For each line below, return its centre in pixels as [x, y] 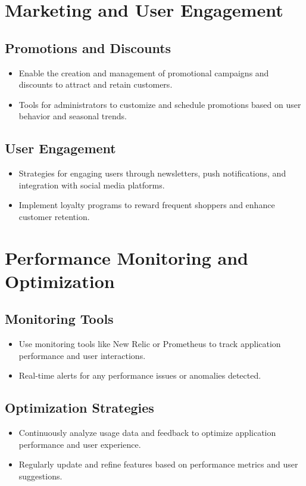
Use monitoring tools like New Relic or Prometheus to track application [150, 344]
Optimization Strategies [79, 408]
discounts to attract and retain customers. [96, 84]
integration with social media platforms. [92, 185]
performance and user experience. [80, 444]
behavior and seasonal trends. [73, 116]
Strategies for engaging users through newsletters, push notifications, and [152, 173]
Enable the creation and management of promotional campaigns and [144, 72]
